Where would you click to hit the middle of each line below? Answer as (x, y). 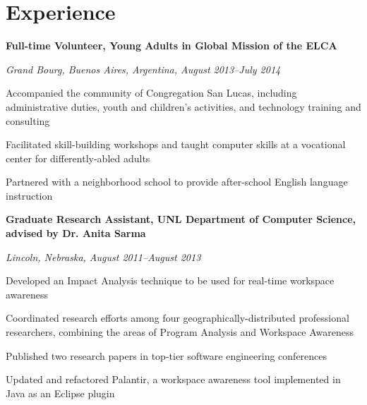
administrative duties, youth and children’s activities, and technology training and (183, 106)
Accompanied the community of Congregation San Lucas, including (151, 93)
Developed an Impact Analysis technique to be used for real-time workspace (170, 280)
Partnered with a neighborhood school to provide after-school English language (177, 182)
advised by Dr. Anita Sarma (76, 233)
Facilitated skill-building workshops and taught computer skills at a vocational (176, 144)
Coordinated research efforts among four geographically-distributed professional (178, 318)
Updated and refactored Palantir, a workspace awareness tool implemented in (173, 379)
